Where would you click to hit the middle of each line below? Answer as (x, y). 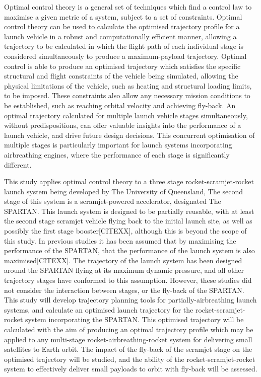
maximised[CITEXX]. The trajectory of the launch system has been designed (123, 260)
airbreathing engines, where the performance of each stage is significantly (117, 154)
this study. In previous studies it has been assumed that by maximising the (120, 240)
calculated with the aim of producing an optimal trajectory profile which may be (129, 329)
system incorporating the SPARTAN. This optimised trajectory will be (135, 319)
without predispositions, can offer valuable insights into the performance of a (123, 125)
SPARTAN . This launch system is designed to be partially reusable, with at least (129, 211)
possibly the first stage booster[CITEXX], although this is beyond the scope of (125, 231)
